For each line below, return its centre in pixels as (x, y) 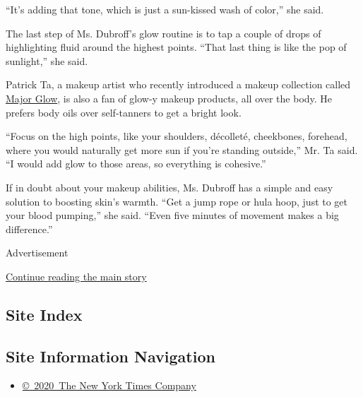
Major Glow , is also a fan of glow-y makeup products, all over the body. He (169, 98)
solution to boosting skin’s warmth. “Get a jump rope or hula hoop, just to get (177, 201)
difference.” (29, 229)
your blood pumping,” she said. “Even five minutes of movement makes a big (172, 215)
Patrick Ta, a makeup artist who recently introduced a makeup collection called (178, 84)
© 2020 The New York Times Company (109, 385)
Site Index (44, 314)
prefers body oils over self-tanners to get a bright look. (124, 112)
